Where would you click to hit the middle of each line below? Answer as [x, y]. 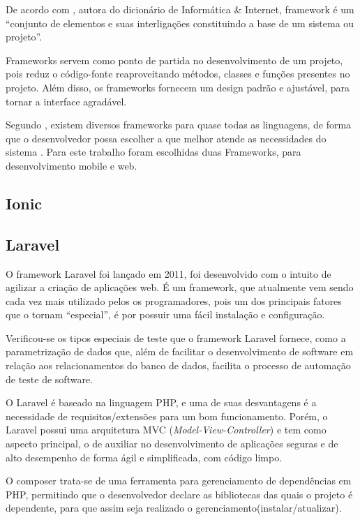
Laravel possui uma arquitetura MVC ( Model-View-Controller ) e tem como [166, 430]
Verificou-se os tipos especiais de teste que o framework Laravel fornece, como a [176, 337]
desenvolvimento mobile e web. [72, 165]
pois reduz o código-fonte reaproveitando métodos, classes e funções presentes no [178, 74]
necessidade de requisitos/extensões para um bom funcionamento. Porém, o [167, 416]
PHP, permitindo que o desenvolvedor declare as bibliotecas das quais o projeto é [179, 494]
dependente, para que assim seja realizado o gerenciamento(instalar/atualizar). [174, 508]
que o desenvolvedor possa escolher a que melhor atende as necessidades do [166, 138]
